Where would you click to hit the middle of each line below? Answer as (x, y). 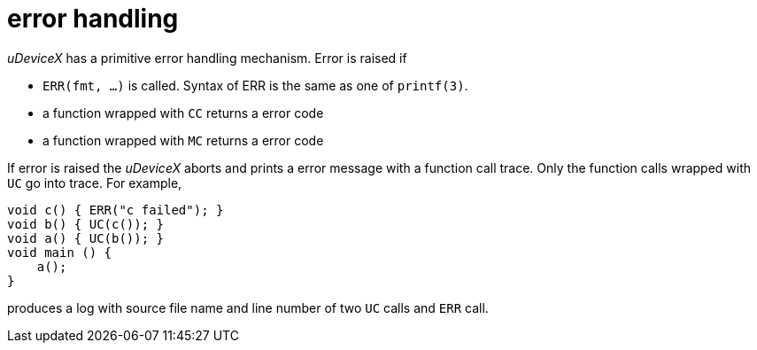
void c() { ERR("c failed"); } (116, 210)
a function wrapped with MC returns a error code (183, 140)
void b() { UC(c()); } (86, 224)
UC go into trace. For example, (95, 183)
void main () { (60, 252)
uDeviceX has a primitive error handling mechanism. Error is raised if (207, 58)
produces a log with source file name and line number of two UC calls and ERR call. (248, 307)
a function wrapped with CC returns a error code (183, 113)
